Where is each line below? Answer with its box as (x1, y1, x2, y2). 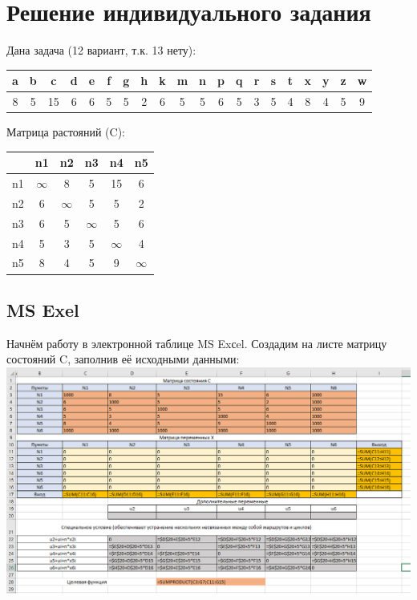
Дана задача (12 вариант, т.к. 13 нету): (6, 42, 196, 59)
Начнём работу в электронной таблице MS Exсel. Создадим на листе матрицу (6, 334, 387, 351)
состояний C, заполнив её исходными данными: (6, 351, 240, 367)
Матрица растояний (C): (6, 124, 126, 140)
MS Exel (6, 297, 79, 322)
